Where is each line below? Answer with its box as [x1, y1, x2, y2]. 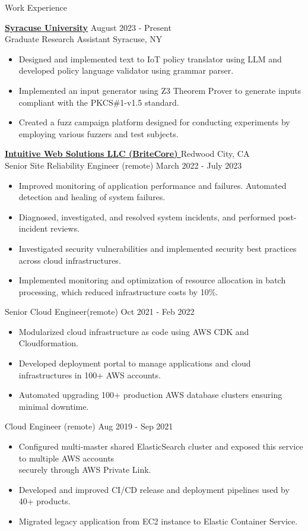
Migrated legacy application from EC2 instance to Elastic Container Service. [18, 515, 298, 527]
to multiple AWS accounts [18, 451, 115, 464]
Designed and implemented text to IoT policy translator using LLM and [18, 52, 282, 65]
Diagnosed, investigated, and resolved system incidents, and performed [18, 210, 276, 223]
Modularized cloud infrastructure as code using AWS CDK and [18, 325, 249, 337]
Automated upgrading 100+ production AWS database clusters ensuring [18, 388, 282, 401]
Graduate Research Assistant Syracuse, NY [5, 33, 163, 45]
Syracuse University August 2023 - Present [5, 21, 172, 33]
